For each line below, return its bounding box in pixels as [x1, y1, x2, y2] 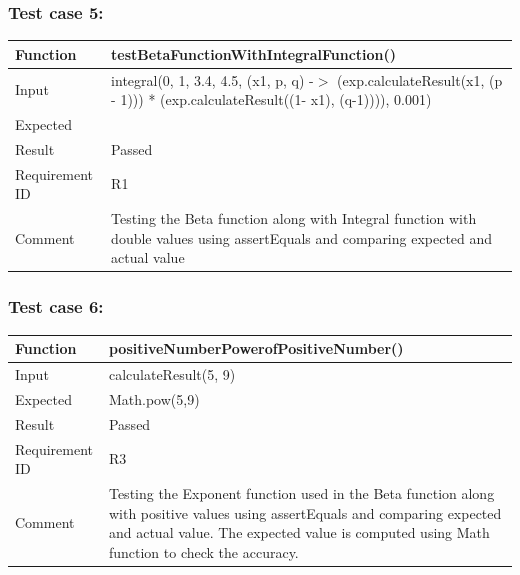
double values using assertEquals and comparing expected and [111, 227, 493, 248]
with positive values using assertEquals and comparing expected [108, 502, 502, 523]
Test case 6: [8, 294, 104, 319]
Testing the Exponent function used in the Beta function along [108, 482, 495, 503]
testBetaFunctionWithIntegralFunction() [111, 43, 397, 64]
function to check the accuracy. [108, 541, 299, 562]
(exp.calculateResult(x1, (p [337, 69, 503, 90]
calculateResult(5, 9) [108, 363, 236, 384]
